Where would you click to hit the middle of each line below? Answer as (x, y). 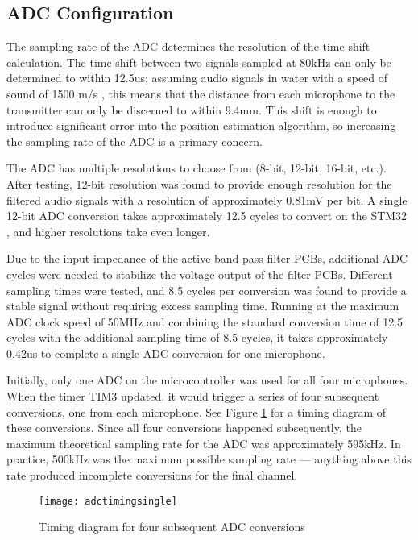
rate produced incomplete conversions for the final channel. (152, 475)
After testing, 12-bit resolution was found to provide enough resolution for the (199, 183)
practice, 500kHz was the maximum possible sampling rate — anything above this (209, 459)
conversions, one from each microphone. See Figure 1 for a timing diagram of (197, 411)
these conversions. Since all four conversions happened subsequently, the (184, 428)
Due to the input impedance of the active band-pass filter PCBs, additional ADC (207, 258)
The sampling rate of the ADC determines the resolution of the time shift (188, 46)
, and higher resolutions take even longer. (108, 231)
